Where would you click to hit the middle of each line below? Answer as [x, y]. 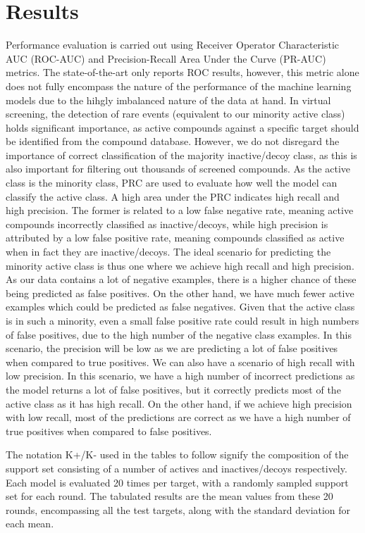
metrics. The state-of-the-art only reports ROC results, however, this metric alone [182, 72]
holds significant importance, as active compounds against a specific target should [182, 127]
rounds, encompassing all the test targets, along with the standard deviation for [178, 509]
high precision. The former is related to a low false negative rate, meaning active [180, 210]
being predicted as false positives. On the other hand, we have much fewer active [180, 293]
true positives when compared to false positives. [109, 431]
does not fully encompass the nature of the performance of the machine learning [179, 86]
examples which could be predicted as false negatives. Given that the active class [180, 307]
